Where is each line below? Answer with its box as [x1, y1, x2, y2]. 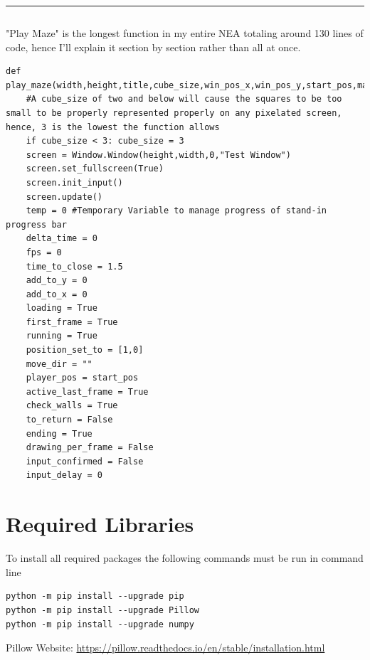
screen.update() [26, 191, 103, 202]
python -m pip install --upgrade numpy [6, 619, 194, 629]
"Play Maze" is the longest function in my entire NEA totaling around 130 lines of [6, 26, 364, 40]
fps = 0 [26, 247, 62, 257]
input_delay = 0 [26, 470, 103, 481]
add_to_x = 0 [26, 289, 88, 299]
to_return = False [26, 415, 113, 425]
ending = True [26, 428, 92, 439]
